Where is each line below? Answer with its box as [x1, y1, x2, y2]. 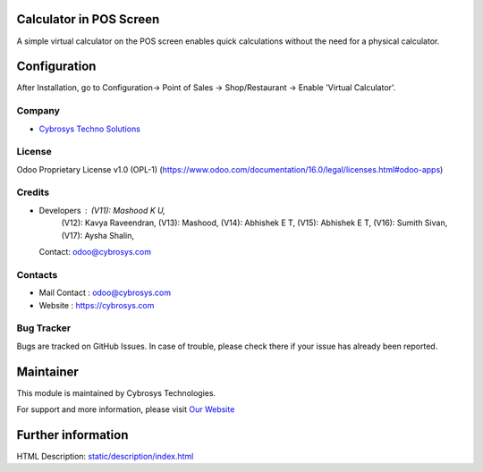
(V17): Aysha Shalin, [61, 230, 134, 240]
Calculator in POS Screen [16, 12, 160, 27]
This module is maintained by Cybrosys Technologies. [16, 387, 216, 398]
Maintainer [16, 364, 80, 379]
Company [16, 105, 60, 117]
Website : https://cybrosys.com [38, 299, 155, 310]
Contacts [16, 268, 58, 281]
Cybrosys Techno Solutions [38, 123, 140, 134]
